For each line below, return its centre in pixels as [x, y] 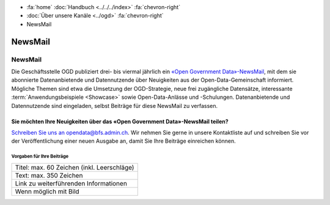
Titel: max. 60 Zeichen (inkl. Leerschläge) [75, 167]
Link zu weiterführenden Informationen [71, 183]
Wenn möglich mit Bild [47, 191]
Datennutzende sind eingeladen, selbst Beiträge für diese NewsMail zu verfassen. [115, 106]
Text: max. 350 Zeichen [49, 175]
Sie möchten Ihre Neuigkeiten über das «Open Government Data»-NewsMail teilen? [120, 121]
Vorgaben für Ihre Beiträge [40, 156]
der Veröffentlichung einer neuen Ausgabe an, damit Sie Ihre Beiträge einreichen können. [124, 141]
